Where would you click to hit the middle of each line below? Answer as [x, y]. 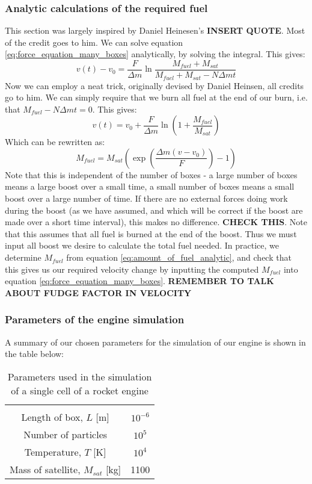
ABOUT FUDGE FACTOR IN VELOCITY [98, 292]
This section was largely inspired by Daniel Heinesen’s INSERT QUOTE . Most [155, 30]
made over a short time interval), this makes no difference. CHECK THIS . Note [156, 222]
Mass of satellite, [45, 469]
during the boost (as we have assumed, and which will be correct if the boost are [154, 210]
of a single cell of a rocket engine [80, 390]
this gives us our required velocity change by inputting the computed [132, 269]
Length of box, [52, 417]
